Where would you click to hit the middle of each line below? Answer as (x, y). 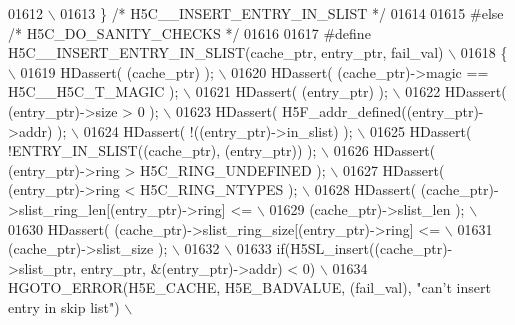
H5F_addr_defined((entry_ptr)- (383, 110)
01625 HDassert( (420, 130)
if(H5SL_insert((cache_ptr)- (364, 248)
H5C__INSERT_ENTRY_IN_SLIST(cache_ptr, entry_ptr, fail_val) (226, 52)
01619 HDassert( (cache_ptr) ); (117, 71)
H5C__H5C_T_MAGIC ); (93, 91)
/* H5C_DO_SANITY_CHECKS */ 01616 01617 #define (189, 32)
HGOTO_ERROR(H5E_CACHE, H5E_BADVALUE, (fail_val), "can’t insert (249, 287)
